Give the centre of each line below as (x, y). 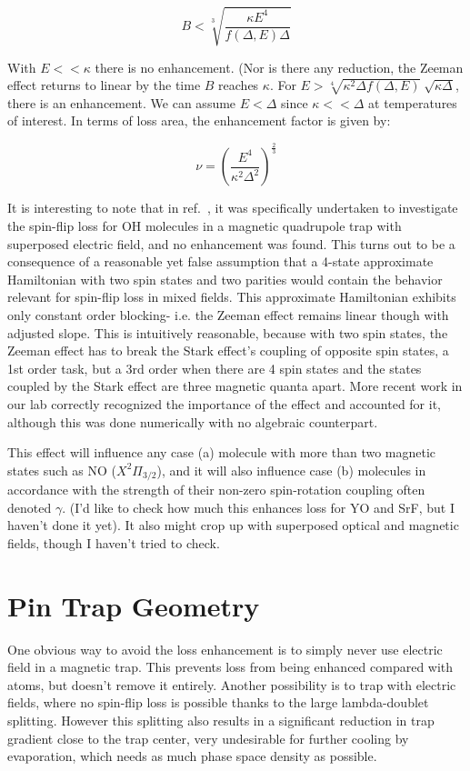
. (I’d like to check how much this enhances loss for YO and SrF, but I (259, 507)
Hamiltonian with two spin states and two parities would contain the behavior (225, 279)
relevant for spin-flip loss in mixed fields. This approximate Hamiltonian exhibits (232, 297)
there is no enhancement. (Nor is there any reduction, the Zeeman (279, 67)
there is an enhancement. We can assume (122, 102)
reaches (239, 85)
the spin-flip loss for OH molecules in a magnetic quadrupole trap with (205, 226)
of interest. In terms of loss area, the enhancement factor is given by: (199, 120)
